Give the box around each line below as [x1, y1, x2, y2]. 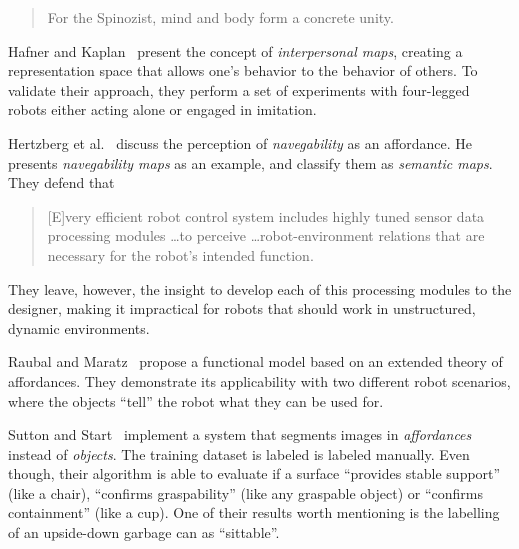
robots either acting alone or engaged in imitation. [8, 99, 317, 120]
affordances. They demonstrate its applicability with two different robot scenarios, [8, 370, 511, 391]
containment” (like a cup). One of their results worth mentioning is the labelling [8, 502, 500, 523]
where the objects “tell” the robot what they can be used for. [8, 390, 384, 411]
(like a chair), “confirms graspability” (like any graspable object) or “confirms [8, 482, 483, 503]
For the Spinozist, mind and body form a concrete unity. [47, 7, 394, 27]
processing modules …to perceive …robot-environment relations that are [47, 225, 485, 246]
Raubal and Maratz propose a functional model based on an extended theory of [8, 351, 503, 372]
